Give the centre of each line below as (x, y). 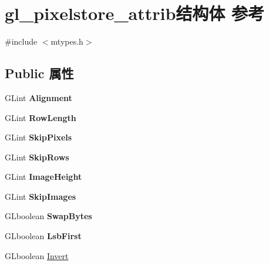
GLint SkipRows (37, 157)
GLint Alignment (38, 97)
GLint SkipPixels (38, 137)
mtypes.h (67, 41)
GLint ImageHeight (43, 177)
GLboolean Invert (37, 255)
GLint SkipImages (41, 196)
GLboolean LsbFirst (43, 236)
